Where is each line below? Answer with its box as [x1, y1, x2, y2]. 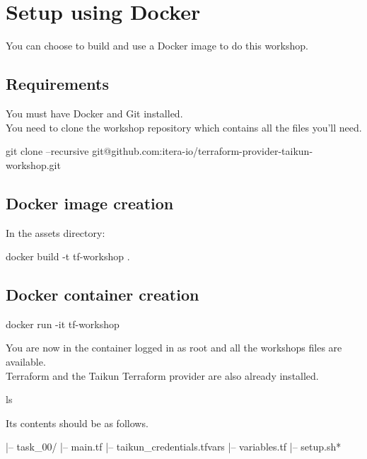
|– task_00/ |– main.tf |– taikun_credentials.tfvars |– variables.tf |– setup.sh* [6, 439, 342, 454]
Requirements [6, 73, 109, 95]
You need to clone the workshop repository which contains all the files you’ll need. [6, 120, 362, 134]
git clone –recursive [6, 144, 89, 158]
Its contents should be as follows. [6, 415, 148, 430]
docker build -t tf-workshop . [6, 249, 130, 264]
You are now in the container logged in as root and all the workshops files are [6, 340, 342, 355]
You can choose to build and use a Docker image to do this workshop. [6, 38, 308, 53]
